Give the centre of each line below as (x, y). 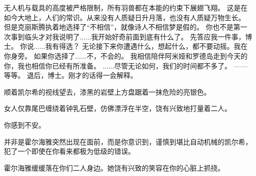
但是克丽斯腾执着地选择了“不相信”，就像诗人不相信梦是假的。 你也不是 (119, 27)
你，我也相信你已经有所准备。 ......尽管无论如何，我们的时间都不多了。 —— (126, 65)
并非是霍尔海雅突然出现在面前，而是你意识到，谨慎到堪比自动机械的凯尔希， (128, 141)
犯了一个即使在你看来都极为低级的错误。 (69, 151)
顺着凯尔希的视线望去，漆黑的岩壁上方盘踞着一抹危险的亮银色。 (107, 91)
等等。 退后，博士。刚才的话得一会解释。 (71, 75)
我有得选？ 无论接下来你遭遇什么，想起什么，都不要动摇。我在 (146, 46)
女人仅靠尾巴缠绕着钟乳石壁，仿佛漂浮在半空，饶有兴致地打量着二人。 (118, 108)
